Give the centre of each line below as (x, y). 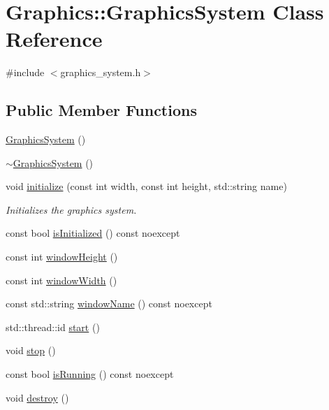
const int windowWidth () (61, 280)
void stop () (31, 350)
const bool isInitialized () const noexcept (93, 233)
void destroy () (37, 397)
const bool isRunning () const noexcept (90, 374)
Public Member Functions (101, 110)
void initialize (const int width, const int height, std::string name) (146, 186)
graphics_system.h (101, 72)
